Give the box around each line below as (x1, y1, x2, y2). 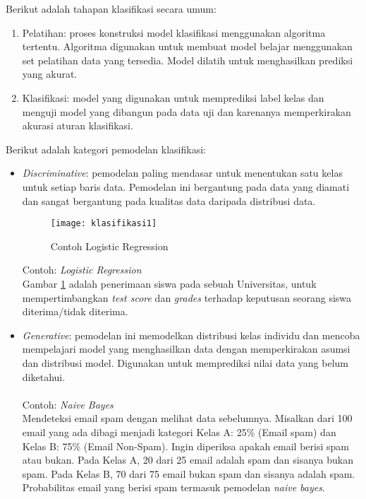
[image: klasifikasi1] (50, 218, 157, 229)
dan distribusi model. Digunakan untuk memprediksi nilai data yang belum (22, 355, 348, 370)
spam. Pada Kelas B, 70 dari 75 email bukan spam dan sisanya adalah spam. (22, 466, 355, 481)
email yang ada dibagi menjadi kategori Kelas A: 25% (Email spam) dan (22, 424, 336, 439)
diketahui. (22, 369, 66, 384)
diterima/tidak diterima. (22, 304, 128, 319)
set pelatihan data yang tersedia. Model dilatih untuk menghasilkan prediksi (22, 52, 353, 67)
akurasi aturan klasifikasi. (22, 118, 133, 133)
